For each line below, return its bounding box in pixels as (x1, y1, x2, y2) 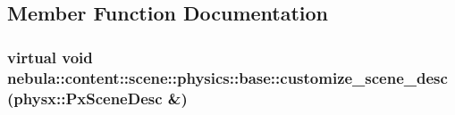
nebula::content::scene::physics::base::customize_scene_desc (7, 66, 448, 88)
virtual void (7, 45, 93, 68)
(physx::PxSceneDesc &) (7, 86, 188, 109)
